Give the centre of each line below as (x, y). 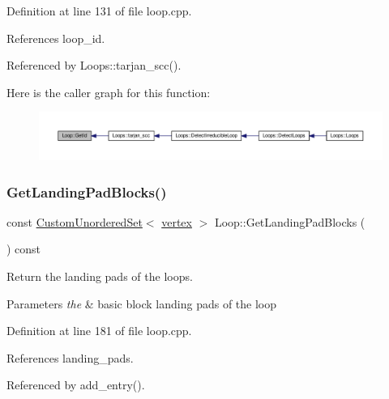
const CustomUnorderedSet (75, 221)
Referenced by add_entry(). (76, 385)
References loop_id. (56, 38)
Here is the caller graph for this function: (109, 92)
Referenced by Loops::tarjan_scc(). (94, 65)
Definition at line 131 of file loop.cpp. (99, 11)
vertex (177, 221)
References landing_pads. (70, 357)
